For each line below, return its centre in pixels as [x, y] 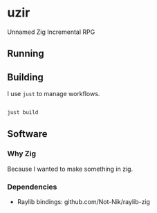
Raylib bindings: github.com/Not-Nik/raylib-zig [84, 202]
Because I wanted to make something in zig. [70, 169]
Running [26, 54]
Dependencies [32, 187]
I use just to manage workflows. [54, 94]
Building [25, 77]
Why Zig [22, 154]
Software [27, 134]
